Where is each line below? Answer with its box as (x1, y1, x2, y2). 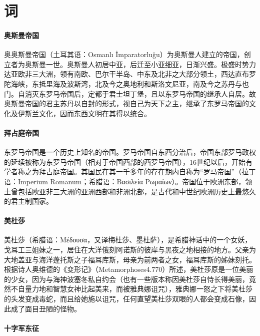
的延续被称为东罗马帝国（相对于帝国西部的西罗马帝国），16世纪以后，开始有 (4, 156, 252, 167)
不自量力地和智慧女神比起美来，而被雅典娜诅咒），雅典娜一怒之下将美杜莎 (10, 283, 252, 294)
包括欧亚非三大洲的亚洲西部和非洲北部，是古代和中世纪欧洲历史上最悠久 (17, 186, 256, 196)
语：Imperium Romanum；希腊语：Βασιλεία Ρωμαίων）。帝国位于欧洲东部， (4, 176, 245, 186)
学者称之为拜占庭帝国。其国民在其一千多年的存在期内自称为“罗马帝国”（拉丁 (4, 166, 256, 177)
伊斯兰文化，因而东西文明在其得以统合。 (17, 108, 151, 118)
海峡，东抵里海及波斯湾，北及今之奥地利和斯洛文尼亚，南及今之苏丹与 (10, 78, 242, 89)
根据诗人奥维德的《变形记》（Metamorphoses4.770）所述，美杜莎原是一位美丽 (4, 264, 253, 274)
